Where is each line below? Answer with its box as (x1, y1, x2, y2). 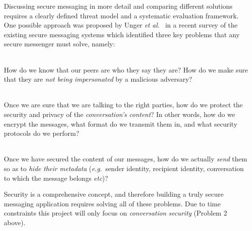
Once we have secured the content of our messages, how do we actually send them (4, 154, 247, 164)
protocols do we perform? (4, 128, 79, 138)
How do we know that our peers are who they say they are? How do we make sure (4, 64, 248, 74)
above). (4, 217, 26, 227)
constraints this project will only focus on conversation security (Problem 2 (4, 208, 227, 218)
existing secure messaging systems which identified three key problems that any (4, 29, 240, 39)
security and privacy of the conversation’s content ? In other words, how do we (4, 109, 235, 119)
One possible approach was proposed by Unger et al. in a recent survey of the (4, 20, 238, 30)
